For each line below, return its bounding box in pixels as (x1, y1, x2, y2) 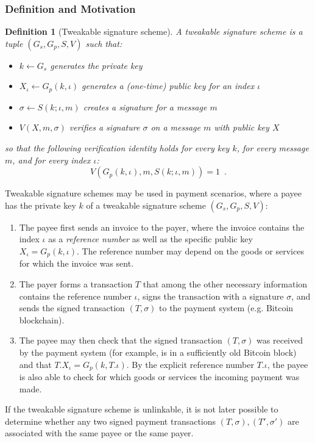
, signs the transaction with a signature (137, 289, 284, 302)
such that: (85, 37, 122, 49)
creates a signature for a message (83, 100, 207, 113)
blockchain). (19, 313, 65, 326)
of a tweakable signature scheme (86, 198, 206, 211)
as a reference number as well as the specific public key (48, 232, 253, 245)
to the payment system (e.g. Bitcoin (159, 301, 294, 314)
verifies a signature (69, 121, 140, 134)
